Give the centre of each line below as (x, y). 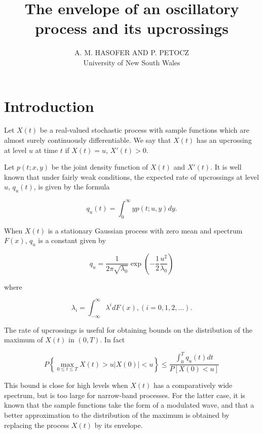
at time (47, 150)
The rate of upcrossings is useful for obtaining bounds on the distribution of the (128, 329)
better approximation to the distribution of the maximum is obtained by (117, 415)
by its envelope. (119, 425)
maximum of (24, 340)
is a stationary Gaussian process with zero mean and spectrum (145, 230)
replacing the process (37, 425)
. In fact (112, 340)
